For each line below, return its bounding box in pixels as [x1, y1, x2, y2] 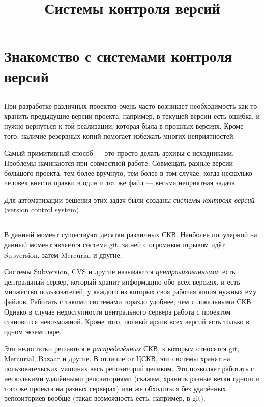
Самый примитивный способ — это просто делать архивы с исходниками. [4, 147, 234, 158]
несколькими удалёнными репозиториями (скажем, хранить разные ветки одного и [4, 373, 260, 384]
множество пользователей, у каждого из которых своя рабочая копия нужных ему [4, 286, 257, 297]
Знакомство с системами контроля [4, 46, 232, 67]
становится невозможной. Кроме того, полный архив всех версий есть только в [4, 316, 249, 327]
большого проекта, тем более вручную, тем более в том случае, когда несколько [4, 167, 252, 178]
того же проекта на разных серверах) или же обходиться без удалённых [4, 383, 226, 393]
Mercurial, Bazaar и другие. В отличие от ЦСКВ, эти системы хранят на [4, 353, 230, 363]
